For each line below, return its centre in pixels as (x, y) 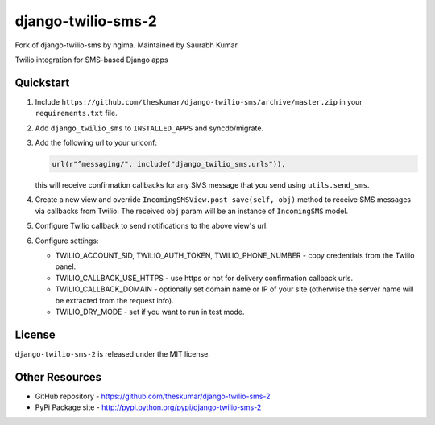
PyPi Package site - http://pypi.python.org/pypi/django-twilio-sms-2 (148, 407)
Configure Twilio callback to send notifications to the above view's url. (152, 226)
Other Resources (58, 377)
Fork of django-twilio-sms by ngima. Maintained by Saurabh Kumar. (127, 45)
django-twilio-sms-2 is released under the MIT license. (113, 353)
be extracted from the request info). (114, 300)
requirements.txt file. (76, 113)
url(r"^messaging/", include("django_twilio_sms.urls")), (169, 164)
